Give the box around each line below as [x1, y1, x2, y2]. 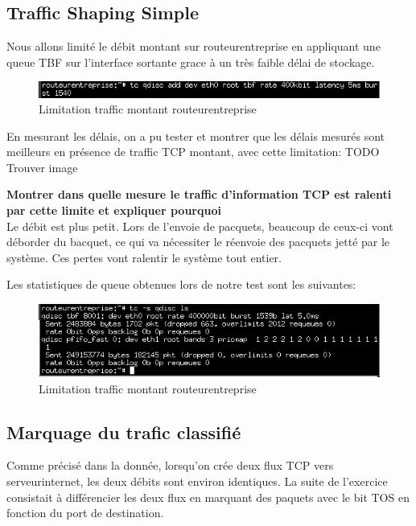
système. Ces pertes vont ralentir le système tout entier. [6, 249, 282, 265]
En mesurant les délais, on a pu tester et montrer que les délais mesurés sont [6, 127, 385, 144]
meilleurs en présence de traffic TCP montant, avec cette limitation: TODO [6, 143, 380, 160]
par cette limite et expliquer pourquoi [6, 202, 221, 219]
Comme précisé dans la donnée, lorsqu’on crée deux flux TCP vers [6, 457, 334, 474]
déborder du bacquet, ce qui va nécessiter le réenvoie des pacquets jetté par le [6, 233, 390, 250]
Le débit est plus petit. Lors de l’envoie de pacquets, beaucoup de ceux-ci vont [6, 217, 393, 234]
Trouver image [6, 158, 78, 175]
